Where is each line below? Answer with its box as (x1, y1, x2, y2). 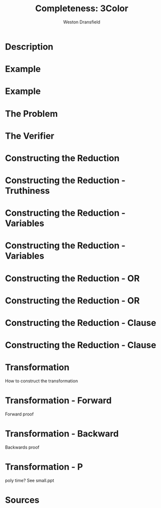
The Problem (5, 108, 58, 119)
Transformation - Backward (5, 428, 119, 439)
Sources (5, 495, 40, 506)
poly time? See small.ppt (5, 477, 54, 483)
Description (5, 41, 54, 52)
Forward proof (5, 411, 34, 417)
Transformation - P (5, 461, 83, 472)
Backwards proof (5, 444, 40, 450)
